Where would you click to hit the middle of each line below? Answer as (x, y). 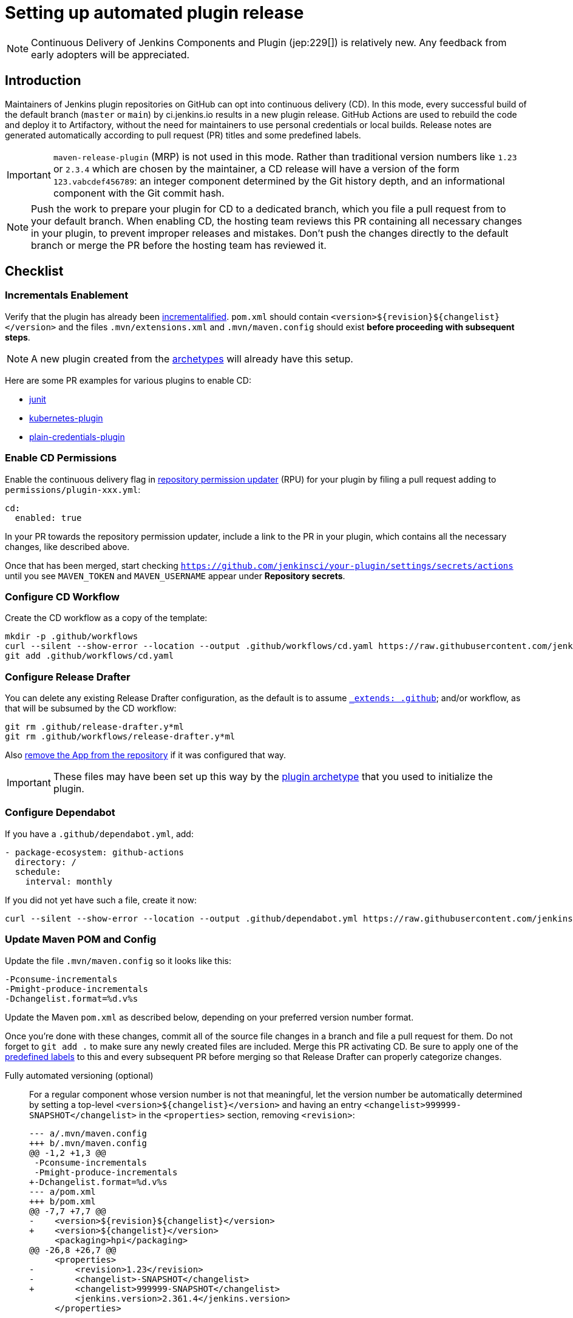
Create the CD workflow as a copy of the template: (106, 618)
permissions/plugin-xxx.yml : (73, 489)
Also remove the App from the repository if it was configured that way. (146, 755)
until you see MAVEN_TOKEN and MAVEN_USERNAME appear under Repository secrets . (175, 576)
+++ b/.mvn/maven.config (88, 1143)
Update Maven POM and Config (81, 939)
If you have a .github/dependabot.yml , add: (99, 834)
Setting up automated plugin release (154, 13)
